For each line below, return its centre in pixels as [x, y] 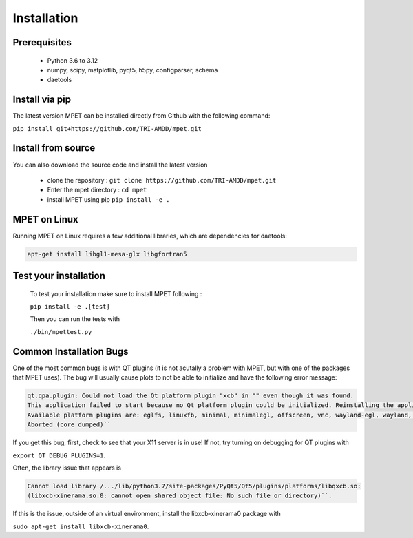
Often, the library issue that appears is [67, 468]
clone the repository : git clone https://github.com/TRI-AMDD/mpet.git [162, 180]
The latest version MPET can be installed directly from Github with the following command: [141, 116]
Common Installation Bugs [71, 351]
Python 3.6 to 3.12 [73, 60]
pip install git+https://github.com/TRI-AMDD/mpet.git [107, 128]
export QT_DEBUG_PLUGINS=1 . [59, 455]
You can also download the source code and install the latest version [110, 165]
